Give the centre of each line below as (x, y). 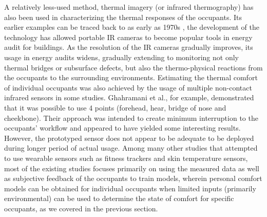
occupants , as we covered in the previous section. (81, 208)
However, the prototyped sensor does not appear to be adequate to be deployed (129, 138)
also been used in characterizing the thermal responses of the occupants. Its (123, 17)
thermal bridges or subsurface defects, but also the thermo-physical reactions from (133, 67)
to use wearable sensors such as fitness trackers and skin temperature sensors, (126, 158)
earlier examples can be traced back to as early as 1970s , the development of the (132, 27)
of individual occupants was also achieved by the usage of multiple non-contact (128, 87)
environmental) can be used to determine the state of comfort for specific (119, 198)
